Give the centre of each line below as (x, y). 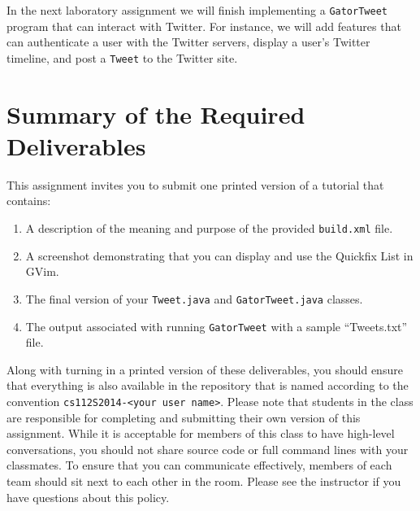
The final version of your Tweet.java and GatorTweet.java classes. (194, 298)
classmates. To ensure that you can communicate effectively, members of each (199, 465)
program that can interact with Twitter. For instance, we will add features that (204, 26)
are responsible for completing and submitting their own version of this (184, 417)
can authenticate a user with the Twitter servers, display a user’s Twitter (188, 42)
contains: (29, 201)
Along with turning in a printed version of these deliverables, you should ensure (205, 369)
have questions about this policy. (88, 497)
